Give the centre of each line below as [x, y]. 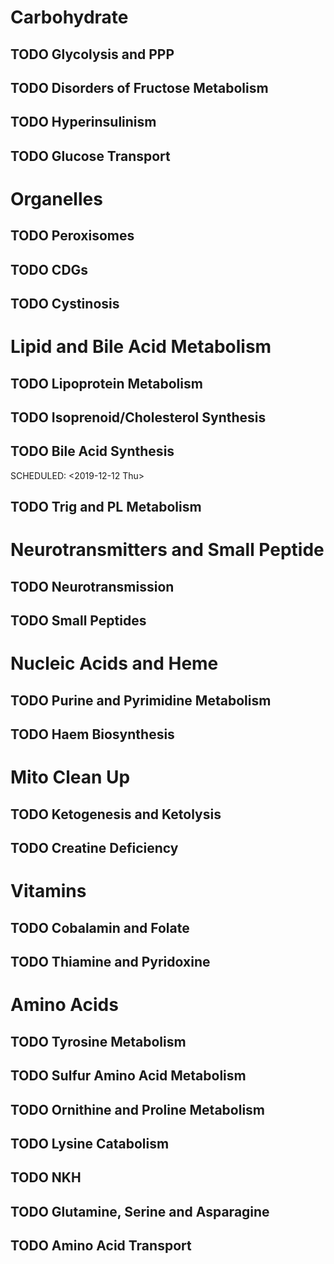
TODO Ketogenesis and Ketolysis [116, 814]
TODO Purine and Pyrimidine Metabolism [141, 700]
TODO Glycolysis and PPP [92, 54]
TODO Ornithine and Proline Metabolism [138, 1109]
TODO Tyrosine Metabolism [98, 1041]
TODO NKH [46, 1177]
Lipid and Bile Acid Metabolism [141, 347]
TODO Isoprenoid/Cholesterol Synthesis [138, 417]
